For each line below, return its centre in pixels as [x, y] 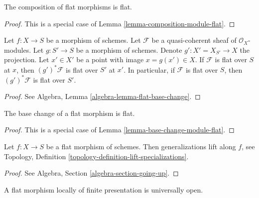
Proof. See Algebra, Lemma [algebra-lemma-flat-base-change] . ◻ [102, 96]
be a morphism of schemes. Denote [129, 49]
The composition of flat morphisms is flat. [68, 6]
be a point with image [110, 59]
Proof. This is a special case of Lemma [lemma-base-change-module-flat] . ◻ [119, 130]
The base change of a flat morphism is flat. [69, 113]
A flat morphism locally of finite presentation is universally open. [104, 189]
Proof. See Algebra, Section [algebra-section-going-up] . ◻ [91, 173]
